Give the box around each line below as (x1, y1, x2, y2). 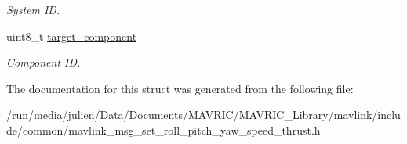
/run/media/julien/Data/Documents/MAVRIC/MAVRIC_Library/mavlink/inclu (6, 106, 401, 123)
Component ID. (6, 54, 81, 70)
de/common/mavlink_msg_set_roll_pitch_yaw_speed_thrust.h (6, 121, 321, 138)
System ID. (6, 2, 60, 17)
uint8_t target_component (6, 27, 137, 44)
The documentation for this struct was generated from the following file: (6, 80, 354, 96)
